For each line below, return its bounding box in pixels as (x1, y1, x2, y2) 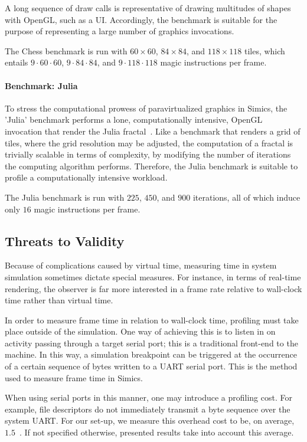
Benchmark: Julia (5, 79, 78, 91)
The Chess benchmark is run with (5, 44, 128, 57)
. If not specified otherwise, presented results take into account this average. (19, 426, 294, 438)
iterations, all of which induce (192, 191, 301, 203)
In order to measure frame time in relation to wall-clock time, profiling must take (5, 313, 299, 326)
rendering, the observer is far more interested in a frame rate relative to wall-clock (5, 282, 302, 294)
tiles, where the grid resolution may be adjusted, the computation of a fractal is (5, 136, 293, 149)
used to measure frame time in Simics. (5, 371, 143, 384)
